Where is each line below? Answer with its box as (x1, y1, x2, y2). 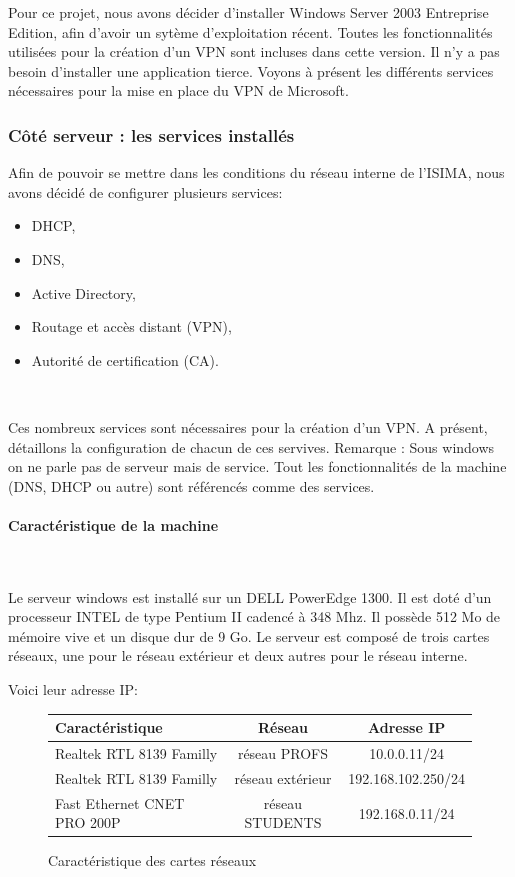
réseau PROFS (237, 743, 329, 764)
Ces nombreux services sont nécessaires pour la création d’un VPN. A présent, (8, 416, 488, 437)
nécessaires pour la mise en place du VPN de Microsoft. (8, 80, 349, 101)
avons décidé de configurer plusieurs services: (8, 181, 283, 202)
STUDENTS (244, 812, 322, 833)
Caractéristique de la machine (8, 514, 219, 535)
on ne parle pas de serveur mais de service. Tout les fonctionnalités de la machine (8, 456, 507, 477)
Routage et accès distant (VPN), (31, 316, 232, 337)
